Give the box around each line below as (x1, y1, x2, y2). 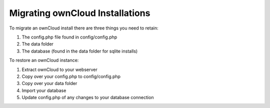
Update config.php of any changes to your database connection (21, 94, 154, 100)
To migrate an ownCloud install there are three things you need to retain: (9, 25, 158, 31)
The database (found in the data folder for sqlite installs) (21, 48, 138, 54)
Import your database (21, 87, 66, 93)
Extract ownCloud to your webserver (21, 66, 97, 72)
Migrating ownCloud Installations (9, 7, 150, 18)
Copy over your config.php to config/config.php (21, 73, 121, 79)
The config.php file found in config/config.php (21, 34, 117, 40)
